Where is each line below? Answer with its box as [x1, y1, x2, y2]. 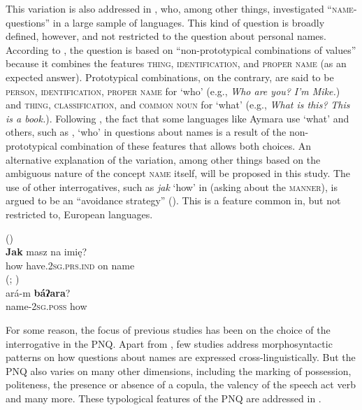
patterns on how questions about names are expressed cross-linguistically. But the [6, 350, 356, 365]
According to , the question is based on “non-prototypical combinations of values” [6, 42, 356, 57]
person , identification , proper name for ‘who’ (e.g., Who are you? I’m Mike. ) [6, 83, 340, 98]
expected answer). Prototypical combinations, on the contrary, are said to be [6, 69, 334, 84]
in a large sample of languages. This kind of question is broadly [52, 15, 325, 29]
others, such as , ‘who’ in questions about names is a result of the [6, 125, 287, 139]
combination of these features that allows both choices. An [60, 138, 312, 153]
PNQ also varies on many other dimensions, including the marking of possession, [6, 363, 352, 378]
